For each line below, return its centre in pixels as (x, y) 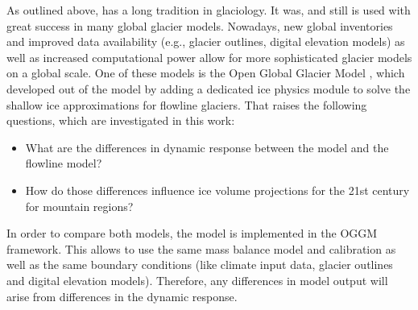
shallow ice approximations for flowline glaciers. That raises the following (187, 104)
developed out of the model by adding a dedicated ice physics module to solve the (209, 88)
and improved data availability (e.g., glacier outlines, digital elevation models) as (206, 41)
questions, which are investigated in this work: (121, 120)
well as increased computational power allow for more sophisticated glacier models (209, 57)
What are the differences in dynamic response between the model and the (207, 147)
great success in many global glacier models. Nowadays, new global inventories (200, 25)
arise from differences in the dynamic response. (122, 296)
